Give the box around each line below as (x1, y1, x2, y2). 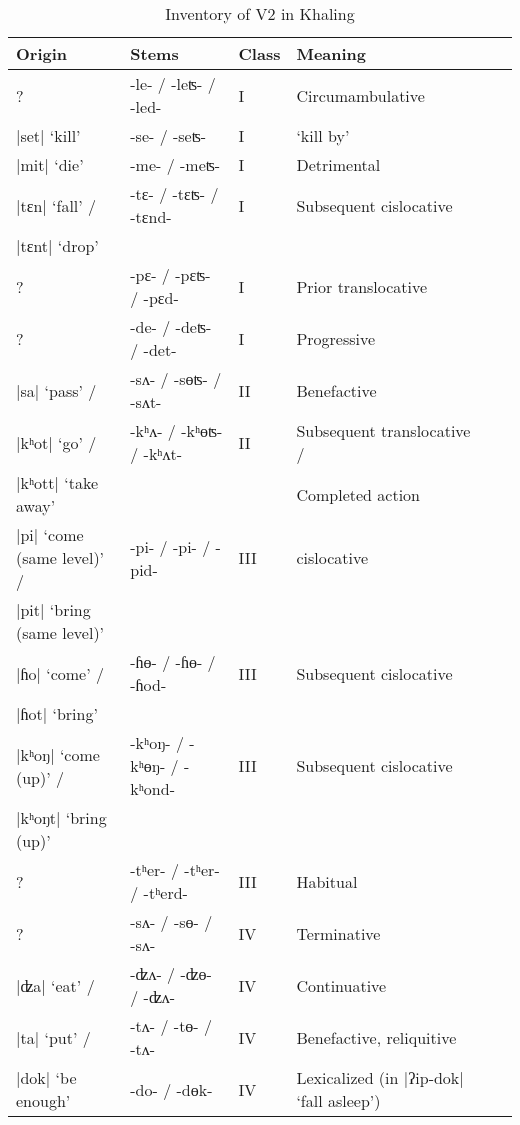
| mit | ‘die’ (16, 153, 84, 176)
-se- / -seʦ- (130, 124, 207, 147)
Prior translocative (296, 274, 428, 298)
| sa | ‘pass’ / (16, 378, 97, 402)
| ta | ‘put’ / (16, 1025, 91, 1049)
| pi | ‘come (16, 523, 84, 546)
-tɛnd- (130, 205, 172, 228)
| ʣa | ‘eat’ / (16, 973, 95, 997)
